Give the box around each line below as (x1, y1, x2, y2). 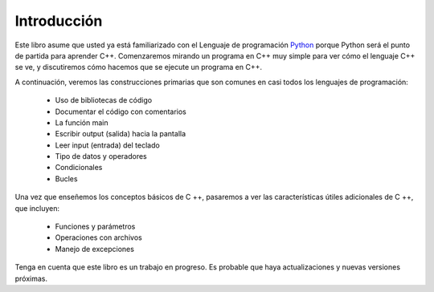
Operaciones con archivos (55, 233, 142, 242)
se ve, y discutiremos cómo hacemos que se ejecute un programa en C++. (14, 63, 263, 72)
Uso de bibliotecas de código (55, 95, 153, 105)
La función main (55, 117, 108, 128)
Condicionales (55, 163, 103, 172)
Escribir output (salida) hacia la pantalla (55, 129, 186, 139)
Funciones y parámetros (55, 221, 136, 232)
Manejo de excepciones (55, 244, 134, 253)
